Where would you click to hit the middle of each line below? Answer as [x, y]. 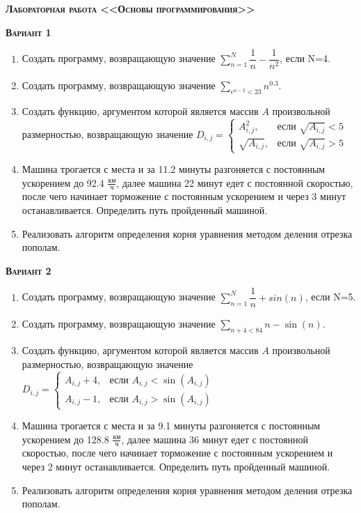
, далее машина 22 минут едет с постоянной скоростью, [235, 182]
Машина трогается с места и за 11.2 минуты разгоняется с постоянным [174, 169]
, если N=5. [330, 297]
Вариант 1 [29, 32]
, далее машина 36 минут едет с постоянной [215, 439]
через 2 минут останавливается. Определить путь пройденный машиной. [176, 467]
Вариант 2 [29, 270]
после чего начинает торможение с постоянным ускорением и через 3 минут [184, 196]
